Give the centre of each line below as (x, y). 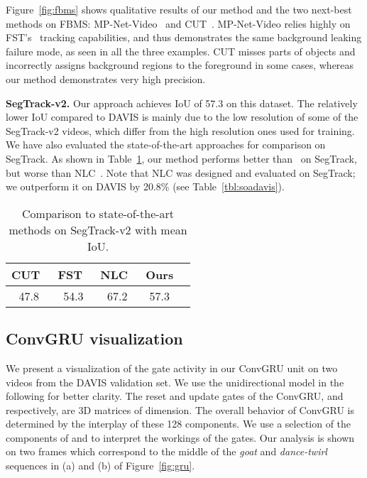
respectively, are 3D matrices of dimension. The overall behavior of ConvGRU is (180, 409)
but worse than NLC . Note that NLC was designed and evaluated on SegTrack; (181, 172)
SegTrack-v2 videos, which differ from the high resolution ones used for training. (180, 130)
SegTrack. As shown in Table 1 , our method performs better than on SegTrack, (181, 158)
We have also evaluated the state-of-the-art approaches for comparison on (166, 145)
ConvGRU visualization (94, 338)
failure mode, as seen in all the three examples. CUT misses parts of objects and (181, 51)
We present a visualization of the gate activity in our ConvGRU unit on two (172, 368)
